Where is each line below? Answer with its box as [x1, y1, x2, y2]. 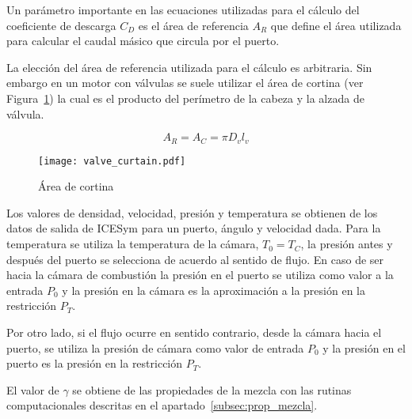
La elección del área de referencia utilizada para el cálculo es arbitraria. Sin [6, 59, 372, 75]
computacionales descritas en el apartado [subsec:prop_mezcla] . [6, 397, 318, 413]
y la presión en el [322, 339, 406, 356]
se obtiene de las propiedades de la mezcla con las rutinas [72, 381, 352, 398]
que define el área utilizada [270, 17, 402, 33]
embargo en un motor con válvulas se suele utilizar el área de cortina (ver [6, 74, 364, 91]
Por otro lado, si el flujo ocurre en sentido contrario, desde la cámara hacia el [6, 324, 382, 341]
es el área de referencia [138, 17, 249, 33]
